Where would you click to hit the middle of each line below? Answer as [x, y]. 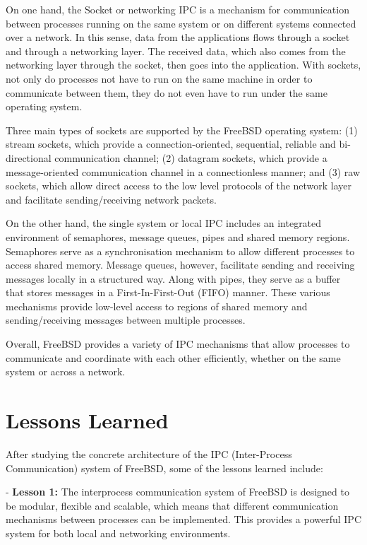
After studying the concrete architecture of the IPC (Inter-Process [149, 453]
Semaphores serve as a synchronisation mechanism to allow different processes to [180, 251]
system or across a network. [66, 371]
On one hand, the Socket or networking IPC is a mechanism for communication [178, 9]
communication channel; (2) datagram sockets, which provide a [191, 157]
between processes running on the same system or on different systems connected [181, 23]
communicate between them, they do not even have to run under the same [167, 92]
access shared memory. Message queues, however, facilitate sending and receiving [180, 265]
